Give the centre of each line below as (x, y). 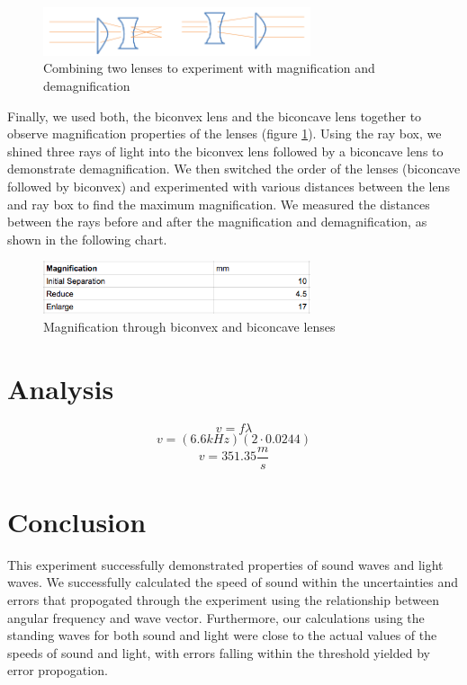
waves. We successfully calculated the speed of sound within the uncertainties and (233, 582)
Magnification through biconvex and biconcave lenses (189, 326)
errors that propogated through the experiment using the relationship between (224, 599)
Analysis (61, 388)
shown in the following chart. (87, 239)
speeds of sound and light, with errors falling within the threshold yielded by (219, 652)
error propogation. (58, 670)
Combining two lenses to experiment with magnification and (209, 68)
